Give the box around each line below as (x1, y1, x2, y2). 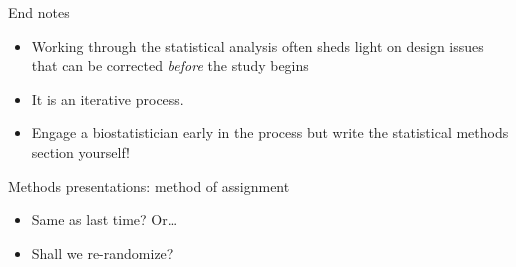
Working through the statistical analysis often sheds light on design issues (31, 35, 484, 56)
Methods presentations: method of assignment (8, 175, 290, 196)
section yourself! (31, 141, 130, 162)
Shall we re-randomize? (31, 242, 174, 263)
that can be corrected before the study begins (31, 55, 309, 76)
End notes (8, 2, 70, 22)
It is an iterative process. (31, 88, 184, 109)
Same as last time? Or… (31, 209, 178, 230)
